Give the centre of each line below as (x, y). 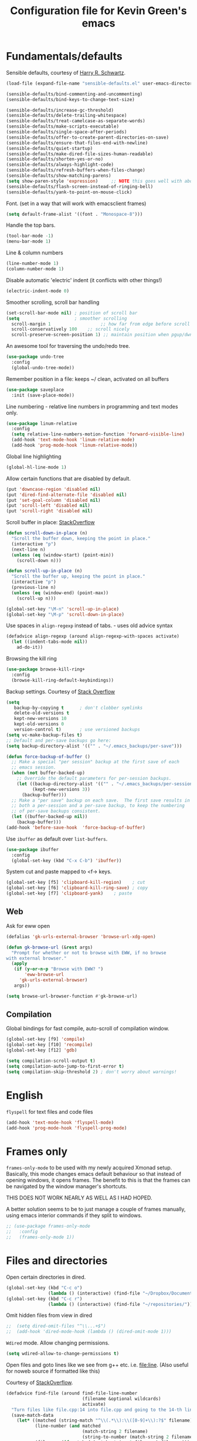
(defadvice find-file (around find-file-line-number (72, 1393)
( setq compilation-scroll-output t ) (51, 1061)
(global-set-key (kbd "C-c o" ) (44, 1288)
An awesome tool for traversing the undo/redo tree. (68, 346)
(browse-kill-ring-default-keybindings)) (63, 680)
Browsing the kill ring (31, 659)
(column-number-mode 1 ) (35, 269)
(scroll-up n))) (37, 598)
